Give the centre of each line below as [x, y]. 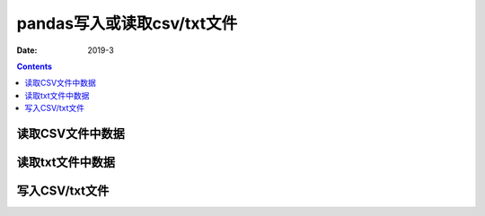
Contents [35, 66]
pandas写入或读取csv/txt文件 [127, 23]
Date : [27, 50]
